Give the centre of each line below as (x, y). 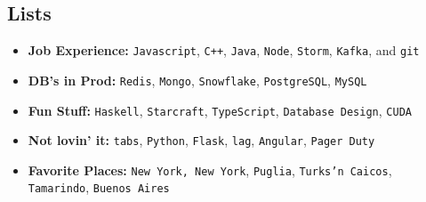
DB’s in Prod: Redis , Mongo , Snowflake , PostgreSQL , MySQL (197, 80)
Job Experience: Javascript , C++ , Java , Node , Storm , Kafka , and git (224, 50)
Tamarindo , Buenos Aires (99, 187)
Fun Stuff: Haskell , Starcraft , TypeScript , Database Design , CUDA (220, 110)
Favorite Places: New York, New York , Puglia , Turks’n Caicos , (210, 170)
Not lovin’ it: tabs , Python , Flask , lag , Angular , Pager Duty (201, 140)
